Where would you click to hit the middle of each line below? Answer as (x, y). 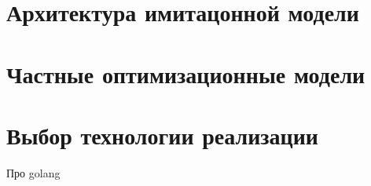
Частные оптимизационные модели (186, 73)
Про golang (33, 172)
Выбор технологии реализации (163, 135)
